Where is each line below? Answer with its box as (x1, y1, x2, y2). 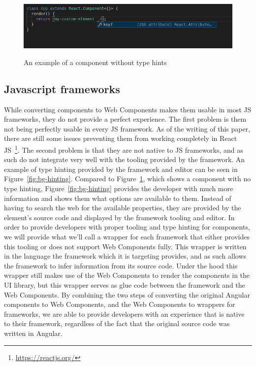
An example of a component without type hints (24, 57, 167, 67)
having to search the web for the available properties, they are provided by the (4, 202, 241, 213)
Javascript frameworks (4, 81, 120, 96)
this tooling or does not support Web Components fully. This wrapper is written (4, 241, 247, 251)
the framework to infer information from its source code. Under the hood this (4, 260, 238, 270)
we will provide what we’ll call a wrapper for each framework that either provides (4, 231, 250, 241)
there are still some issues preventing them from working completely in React (4, 133, 237, 143)
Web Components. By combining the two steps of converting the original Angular (4, 289, 250, 299)
